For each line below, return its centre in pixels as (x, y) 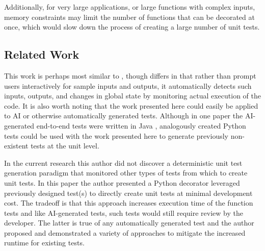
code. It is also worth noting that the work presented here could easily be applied (131, 105)
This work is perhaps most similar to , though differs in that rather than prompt (130, 75)
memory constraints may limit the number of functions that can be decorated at (129, 17)
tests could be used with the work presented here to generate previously (116, 135)
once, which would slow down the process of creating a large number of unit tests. (132, 27)
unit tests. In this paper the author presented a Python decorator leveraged (122, 182)
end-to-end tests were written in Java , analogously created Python (141, 125)
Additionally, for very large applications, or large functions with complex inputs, (130, 7)
